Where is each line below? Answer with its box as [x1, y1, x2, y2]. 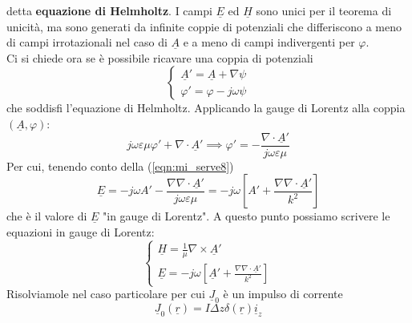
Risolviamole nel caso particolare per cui [6, 285, 205, 302]
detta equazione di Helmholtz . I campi [6, 2, 212, 18]
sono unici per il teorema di [256, 2, 392, 18]
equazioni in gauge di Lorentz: [6, 223, 155, 240]
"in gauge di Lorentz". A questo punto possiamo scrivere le [103, 208, 390, 224]
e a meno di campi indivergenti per [183, 34, 355, 50]
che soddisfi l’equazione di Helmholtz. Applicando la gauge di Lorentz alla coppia [6, 99, 406, 116]
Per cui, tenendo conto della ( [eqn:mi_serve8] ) [6, 157, 234, 174]
